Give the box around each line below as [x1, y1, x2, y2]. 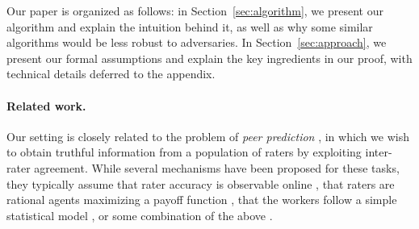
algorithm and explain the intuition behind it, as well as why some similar [6, 18, 373, 35]
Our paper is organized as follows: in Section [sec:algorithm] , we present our [6, 2, 383, 19]
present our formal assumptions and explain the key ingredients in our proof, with [6, 49, 413, 66]
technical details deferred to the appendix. [6, 65, 216, 82]
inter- [365, 144, 392, 160]
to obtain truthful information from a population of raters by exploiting [6, 144, 362, 160]
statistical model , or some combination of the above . [6, 206, 273, 223]
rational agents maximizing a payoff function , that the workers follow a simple [6, 191, 397, 208]
